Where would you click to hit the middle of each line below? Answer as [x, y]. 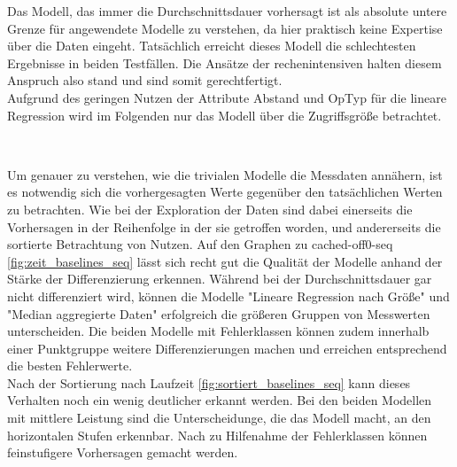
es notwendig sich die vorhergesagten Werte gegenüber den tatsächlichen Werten [225, 192]
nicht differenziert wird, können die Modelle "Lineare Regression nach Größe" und [228, 296]
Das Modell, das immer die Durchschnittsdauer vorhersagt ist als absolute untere [227, 11]
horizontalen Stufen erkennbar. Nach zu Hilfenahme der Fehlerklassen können [217, 435]
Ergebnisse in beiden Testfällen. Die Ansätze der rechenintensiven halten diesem [225, 62]
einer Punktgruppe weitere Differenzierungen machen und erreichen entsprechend [227, 348]
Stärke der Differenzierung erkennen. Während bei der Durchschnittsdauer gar [220, 279]
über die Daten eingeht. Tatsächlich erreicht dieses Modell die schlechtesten [212, 46]
